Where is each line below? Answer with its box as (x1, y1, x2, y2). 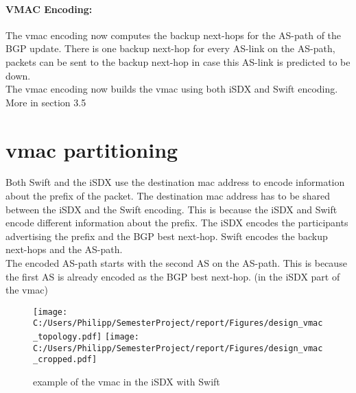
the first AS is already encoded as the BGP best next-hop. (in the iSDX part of (5, 269, 340, 283)
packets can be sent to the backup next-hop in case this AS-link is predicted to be (5, 54, 351, 69)
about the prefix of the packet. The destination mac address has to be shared (5, 189, 330, 203)
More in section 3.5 (5, 95, 86, 109)
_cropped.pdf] (33, 355, 97, 365)
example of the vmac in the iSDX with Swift (33, 374, 220, 389)
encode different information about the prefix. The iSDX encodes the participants (5, 215, 348, 230)
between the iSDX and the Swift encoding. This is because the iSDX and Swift (5, 202, 337, 216)
